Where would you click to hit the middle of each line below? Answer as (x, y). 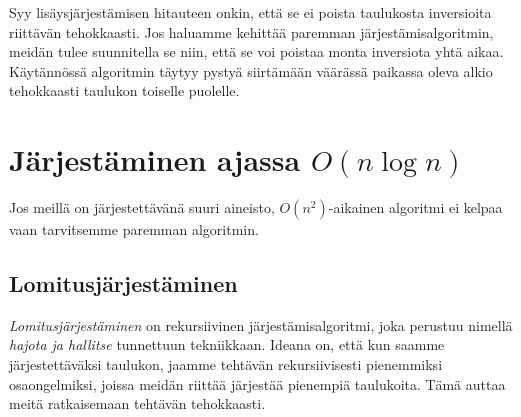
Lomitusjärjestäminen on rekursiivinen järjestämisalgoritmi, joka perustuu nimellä (261, 324)
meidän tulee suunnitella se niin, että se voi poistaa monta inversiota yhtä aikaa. (256, 51)
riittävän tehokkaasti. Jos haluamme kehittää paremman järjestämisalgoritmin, (251, 31)
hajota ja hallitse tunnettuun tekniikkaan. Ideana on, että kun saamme (227, 344)
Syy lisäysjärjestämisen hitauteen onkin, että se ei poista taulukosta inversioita (250, 12)
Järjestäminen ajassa (155, 159)
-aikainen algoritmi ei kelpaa (415, 207)
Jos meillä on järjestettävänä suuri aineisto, (142, 207)
